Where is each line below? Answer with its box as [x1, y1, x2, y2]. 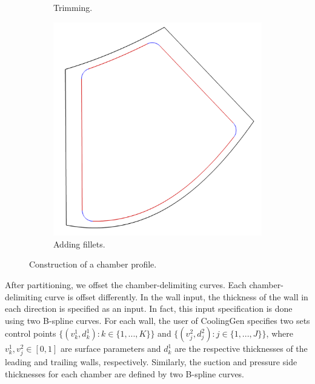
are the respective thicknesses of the [174, 342, 308, 355]
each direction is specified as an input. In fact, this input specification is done [5, 302, 293, 315]
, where [266, 327, 293, 340]
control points [5, 327, 56, 340]
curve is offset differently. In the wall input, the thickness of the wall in [45, 290, 308, 303]
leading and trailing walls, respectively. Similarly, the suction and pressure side [5, 355, 297, 368]
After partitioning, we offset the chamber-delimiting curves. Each [5, 278, 247, 291]
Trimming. [53, 1, 93, 13]
